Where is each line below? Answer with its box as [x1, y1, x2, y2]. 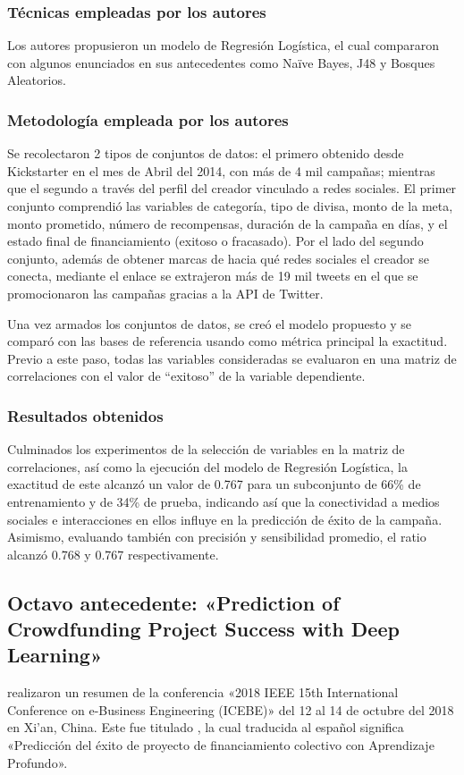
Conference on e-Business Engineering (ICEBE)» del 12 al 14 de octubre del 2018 [7, 700, 454, 719]
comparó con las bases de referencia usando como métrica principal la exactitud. [7, 332, 448, 350]
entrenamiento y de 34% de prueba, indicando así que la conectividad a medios [7, 492, 440, 510]
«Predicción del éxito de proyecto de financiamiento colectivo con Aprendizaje [7, 736, 434, 754]
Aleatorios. [7, 71, 66, 89]
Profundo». [7, 753, 68, 771]
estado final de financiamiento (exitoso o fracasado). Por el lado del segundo [7, 232, 424, 250]
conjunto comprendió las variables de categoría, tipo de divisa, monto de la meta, [7, 197, 453, 215]
